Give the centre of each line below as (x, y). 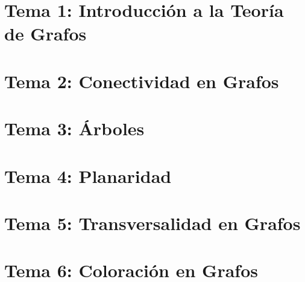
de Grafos (46, 34)
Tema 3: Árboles (74, 128)
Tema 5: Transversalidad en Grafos (152, 223)
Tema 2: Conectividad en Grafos (142, 81)
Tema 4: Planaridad (88, 175)
